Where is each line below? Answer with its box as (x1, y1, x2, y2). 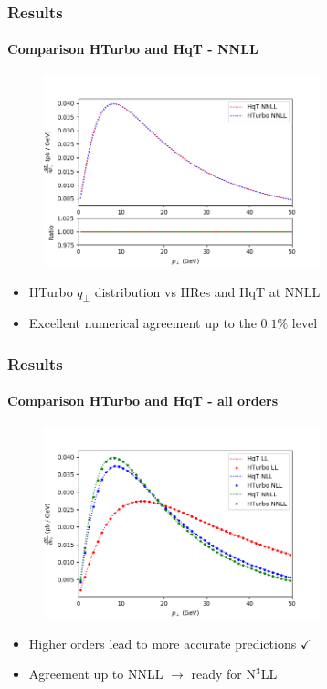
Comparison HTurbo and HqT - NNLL (7, 39, 258, 58)
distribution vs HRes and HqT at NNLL (94, 281, 321, 301)
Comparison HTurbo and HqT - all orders (7, 391, 279, 410)
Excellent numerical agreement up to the (28, 313, 257, 333)
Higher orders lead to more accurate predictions (28, 633, 297, 652)
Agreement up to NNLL (28, 664, 163, 684)
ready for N (191, 664, 256, 684)
